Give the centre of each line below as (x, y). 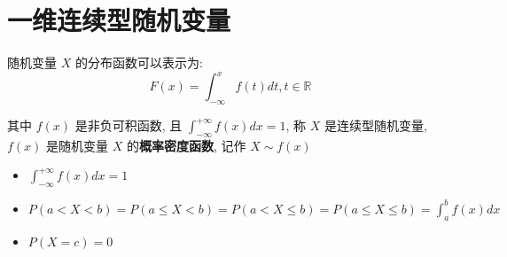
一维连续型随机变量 (119, 20)
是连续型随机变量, (375, 125)
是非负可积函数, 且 (129, 125)
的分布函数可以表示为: (139, 62)
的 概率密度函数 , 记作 (186, 145)
